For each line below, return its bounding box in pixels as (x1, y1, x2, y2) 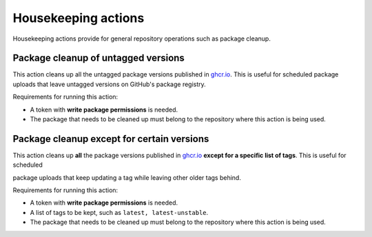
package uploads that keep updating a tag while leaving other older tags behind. (12, 173, 241, 182)
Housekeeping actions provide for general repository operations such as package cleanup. (12, 34, 271, 43)
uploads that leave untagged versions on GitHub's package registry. (12, 80, 206, 88)
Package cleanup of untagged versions (12, 52, 185, 64)
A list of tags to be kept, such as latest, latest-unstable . (30, 208, 209, 216)
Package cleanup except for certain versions (12, 133, 209, 145)
